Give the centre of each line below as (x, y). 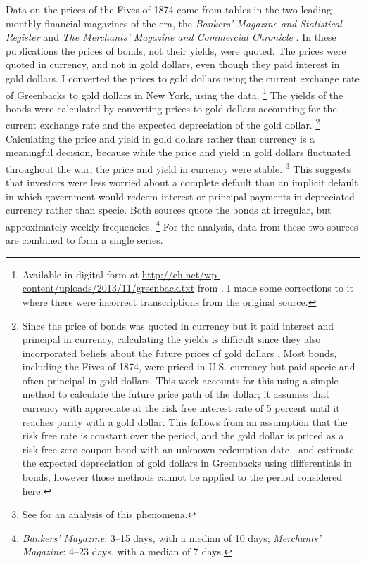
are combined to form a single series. (84, 240)
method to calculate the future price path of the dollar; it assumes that (176, 394)
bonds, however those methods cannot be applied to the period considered (182, 477)
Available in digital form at (81, 274)
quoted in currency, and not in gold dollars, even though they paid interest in (173, 64)
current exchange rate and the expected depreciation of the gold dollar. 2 (163, 124)
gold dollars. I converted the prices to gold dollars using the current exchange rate (183, 78)
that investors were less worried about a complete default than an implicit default (182, 182)
